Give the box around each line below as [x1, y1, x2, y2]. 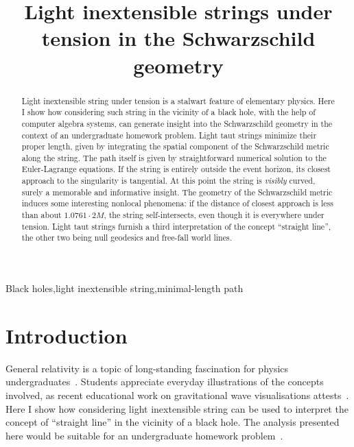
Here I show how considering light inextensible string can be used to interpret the [5, 401, 349, 415]
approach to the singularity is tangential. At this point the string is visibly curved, [21, 175, 316, 186]
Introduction [5, 321, 128, 349]
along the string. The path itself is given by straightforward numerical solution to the [21, 152, 327, 163]
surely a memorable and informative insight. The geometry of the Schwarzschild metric [21, 186, 333, 197]
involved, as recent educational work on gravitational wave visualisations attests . [5, 387, 349, 402]
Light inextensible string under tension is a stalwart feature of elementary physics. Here [21, 95, 335, 106]
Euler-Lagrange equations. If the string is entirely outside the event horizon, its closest [21, 163, 331, 175]
